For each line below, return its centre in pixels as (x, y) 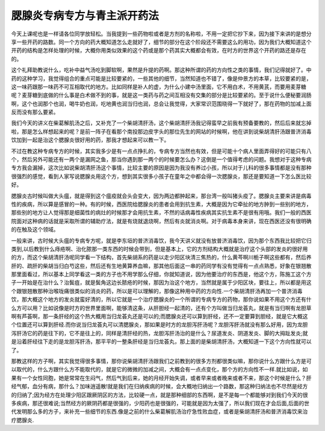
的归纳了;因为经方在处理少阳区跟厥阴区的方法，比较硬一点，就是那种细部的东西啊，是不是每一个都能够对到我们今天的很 (159, 395)
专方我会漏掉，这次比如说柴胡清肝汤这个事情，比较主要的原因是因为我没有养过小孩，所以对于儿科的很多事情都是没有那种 (161, 168)
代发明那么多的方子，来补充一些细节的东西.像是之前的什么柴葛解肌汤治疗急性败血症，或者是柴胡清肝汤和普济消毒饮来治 (159, 412)
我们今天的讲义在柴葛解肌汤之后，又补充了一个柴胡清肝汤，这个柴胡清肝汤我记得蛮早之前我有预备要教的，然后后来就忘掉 (161, 123)
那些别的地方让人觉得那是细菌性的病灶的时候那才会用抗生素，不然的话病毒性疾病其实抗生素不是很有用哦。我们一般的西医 (161, 212)
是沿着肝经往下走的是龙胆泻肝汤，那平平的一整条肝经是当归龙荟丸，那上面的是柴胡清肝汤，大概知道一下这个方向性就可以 (161, 342)
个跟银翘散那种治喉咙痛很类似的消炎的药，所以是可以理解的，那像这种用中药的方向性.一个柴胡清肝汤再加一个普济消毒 (157, 291)
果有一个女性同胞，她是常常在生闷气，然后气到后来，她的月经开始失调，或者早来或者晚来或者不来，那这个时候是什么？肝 (161, 378)
